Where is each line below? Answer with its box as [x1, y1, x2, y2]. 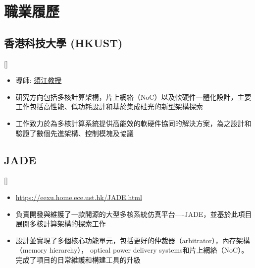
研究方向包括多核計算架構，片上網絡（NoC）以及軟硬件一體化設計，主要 [15, 91, 252, 102]
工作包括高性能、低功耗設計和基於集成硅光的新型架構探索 [15, 101, 203, 112]
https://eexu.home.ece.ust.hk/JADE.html [15, 192, 142, 202]
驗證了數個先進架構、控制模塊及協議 [15, 128, 134, 138]
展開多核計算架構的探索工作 [15, 218, 106, 229]
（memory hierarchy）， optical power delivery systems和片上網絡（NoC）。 [15, 245, 249, 255]
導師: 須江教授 [15, 75, 62, 85]
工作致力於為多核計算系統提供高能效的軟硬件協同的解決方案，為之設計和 [15, 118, 252, 128]
